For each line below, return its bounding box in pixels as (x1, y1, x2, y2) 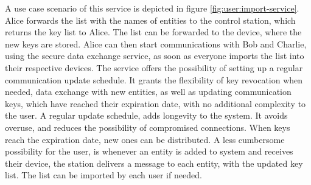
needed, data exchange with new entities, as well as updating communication (5, 85, 292, 98)
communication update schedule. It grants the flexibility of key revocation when (5, 73, 303, 86)
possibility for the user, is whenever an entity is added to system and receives (5, 145, 293, 158)
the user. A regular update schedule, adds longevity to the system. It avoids (5, 109, 288, 122)
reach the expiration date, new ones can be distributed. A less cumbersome (5, 133, 285, 145)
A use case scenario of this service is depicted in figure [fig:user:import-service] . (5, 2, 299, 14)
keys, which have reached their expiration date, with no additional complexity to (5, 97, 306, 110)
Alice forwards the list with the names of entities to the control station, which (5, 13, 296, 26)
